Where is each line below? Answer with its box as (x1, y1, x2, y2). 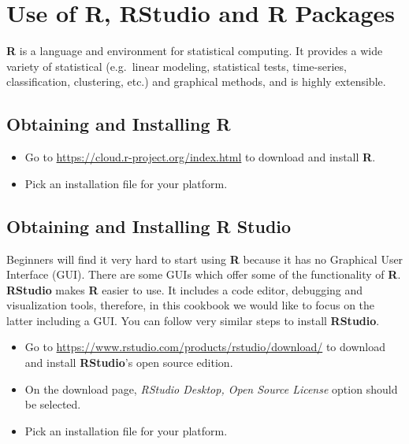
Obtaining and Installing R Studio (6, 213, 292, 238)
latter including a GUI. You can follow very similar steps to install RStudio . (6, 312, 380, 328)
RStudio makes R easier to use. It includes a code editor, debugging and (6, 281, 363, 298)
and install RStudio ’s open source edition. (24, 354, 233, 371)
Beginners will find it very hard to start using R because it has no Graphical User (6, 250, 403, 267)
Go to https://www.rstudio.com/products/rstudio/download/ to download (24, 339, 385, 355)
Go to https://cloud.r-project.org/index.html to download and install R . (24, 149, 376, 165)
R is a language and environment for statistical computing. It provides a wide (6, 43, 383, 59)
